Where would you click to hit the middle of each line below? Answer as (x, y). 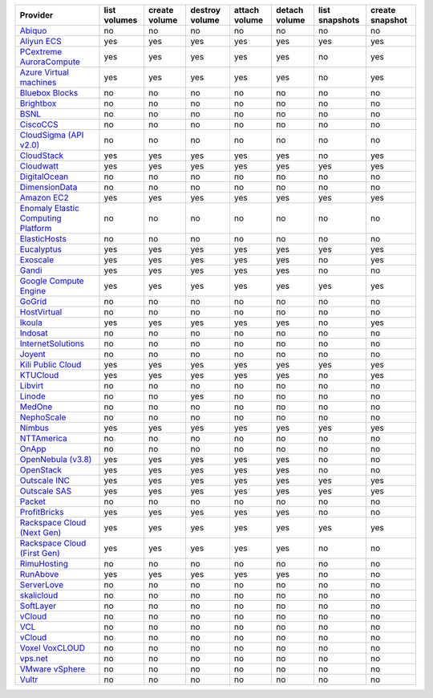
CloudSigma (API (52, 135)
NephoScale (43, 417)
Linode (32, 396)
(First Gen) (40, 553)
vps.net (34, 658)
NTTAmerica (43, 438)
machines (38, 82)
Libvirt (32, 386)
